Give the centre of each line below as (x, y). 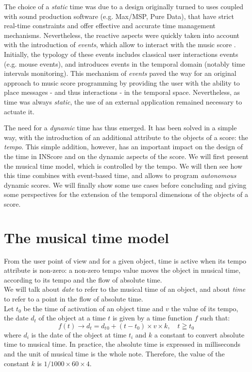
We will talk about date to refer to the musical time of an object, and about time (125, 289)
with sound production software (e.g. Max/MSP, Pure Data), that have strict (119, 16)
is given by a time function (152, 318)
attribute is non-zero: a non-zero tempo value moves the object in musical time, (122, 270)
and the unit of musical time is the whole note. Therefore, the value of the (114, 353)
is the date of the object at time (79, 334)
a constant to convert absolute (200, 334)
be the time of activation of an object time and (93, 308)
